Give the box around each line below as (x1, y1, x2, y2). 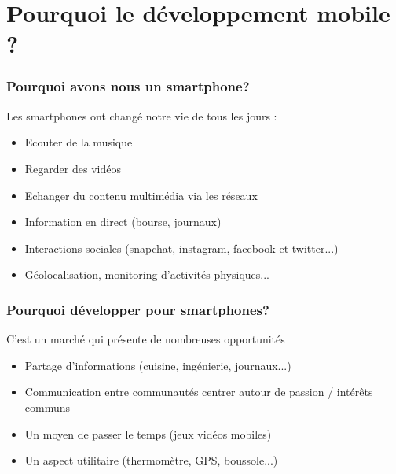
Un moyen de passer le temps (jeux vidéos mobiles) (24, 425, 272, 442)
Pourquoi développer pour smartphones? (6, 299, 269, 319)
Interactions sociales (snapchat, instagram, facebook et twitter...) (24, 239, 339, 256)
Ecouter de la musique (24, 134, 133, 150)
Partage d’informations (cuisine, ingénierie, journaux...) (24, 357, 291, 373)
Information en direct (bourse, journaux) (24, 213, 222, 230)
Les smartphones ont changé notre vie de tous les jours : (6, 107, 277, 124)
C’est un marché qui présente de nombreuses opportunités (6, 331, 285, 347)
